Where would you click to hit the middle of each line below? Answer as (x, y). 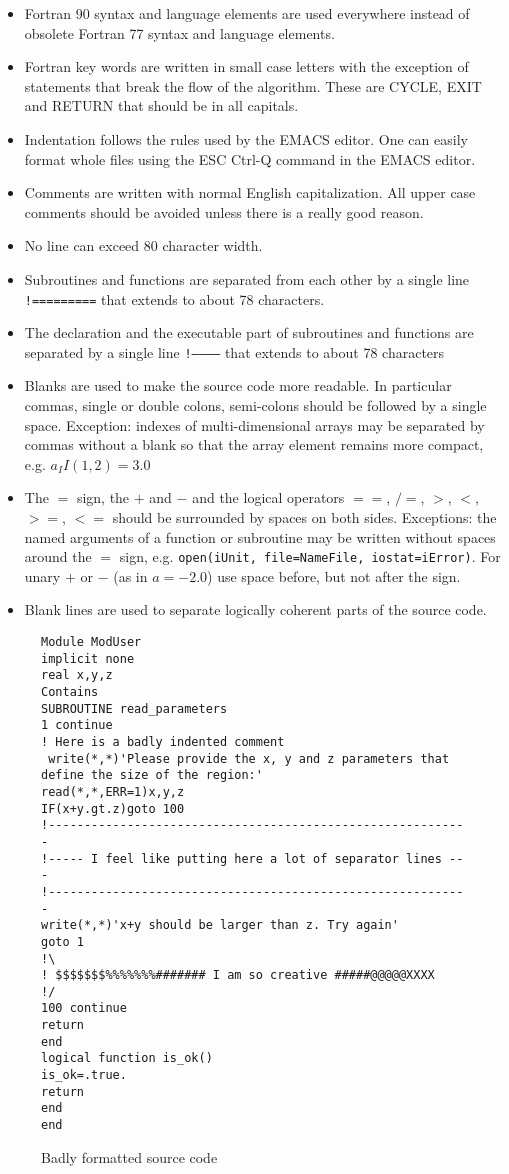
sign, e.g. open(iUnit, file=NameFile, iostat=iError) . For (310, 556)
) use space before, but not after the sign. (334, 575)
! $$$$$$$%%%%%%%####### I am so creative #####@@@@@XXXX (238, 975)
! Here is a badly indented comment (163, 741)
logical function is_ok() (127, 1058)
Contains (70, 692)
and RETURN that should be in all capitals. (161, 105)
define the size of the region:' (152, 775)
